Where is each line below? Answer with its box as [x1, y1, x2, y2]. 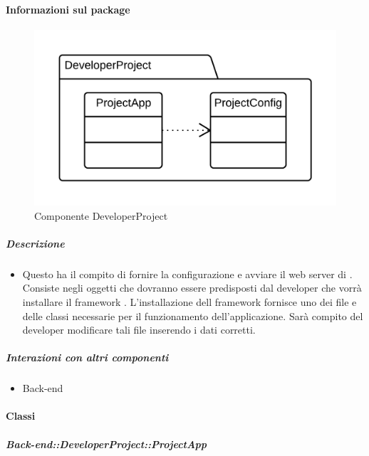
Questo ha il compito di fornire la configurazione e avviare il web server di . [22, 266, 353, 281]
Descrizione [6, 235, 65, 250]
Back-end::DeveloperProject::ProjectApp [6, 436, 207, 451]
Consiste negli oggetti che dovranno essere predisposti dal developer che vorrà [22, 280, 362, 295]
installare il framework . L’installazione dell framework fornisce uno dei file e [22, 294, 357, 309]
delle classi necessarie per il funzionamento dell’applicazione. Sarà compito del [22, 308, 363, 323]
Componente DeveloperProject [34, 208, 168, 223]
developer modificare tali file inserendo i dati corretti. [22, 322, 256, 337]
